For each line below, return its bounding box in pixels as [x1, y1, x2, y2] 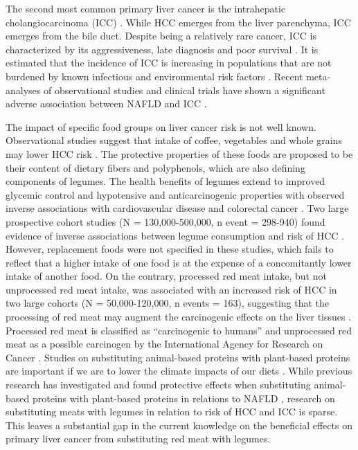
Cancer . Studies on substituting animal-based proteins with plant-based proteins [6, 350, 350, 364]
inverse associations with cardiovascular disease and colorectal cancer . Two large [6, 201, 349, 215]
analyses [6, 82, 41, 97]
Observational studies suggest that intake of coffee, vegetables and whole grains [6, 133, 342, 147]
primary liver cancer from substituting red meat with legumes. [6, 431, 271, 446]
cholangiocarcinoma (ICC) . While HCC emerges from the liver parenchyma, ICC [6, 15, 351, 29]
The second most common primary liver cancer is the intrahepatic [6, 1, 286, 15]
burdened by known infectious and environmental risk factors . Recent [6, 69, 303, 83]
